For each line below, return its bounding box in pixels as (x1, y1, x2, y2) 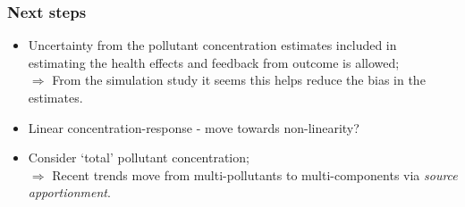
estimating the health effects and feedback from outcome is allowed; (28, 53, 400, 71)
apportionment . (28, 183, 111, 202)
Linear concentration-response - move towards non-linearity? (28, 118, 359, 137)
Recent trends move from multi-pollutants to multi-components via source (52, 165, 458, 184)
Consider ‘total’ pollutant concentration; (28, 148, 249, 167)
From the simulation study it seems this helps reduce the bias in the (52, 70, 426, 89)
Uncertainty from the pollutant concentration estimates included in (28, 36, 397, 54)
